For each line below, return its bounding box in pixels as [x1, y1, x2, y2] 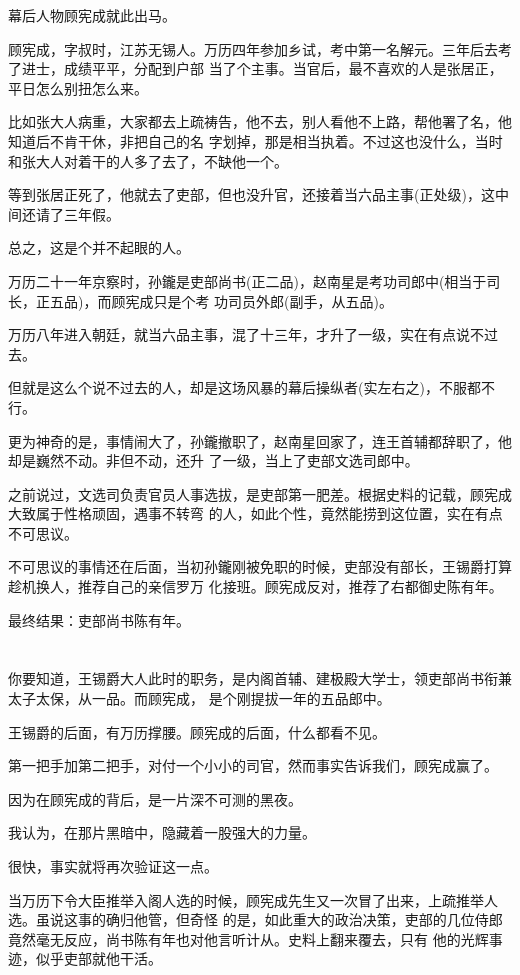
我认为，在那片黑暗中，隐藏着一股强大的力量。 [8, 822, 316, 843]
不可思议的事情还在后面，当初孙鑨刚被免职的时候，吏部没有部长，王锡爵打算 [8, 556, 512, 577]
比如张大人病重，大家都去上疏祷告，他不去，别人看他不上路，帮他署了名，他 [8, 111, 512, 132]
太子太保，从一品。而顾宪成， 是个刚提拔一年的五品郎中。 [8, 688, 391, 709]
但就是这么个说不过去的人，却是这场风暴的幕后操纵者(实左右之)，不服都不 [8, 377, 495, 398]
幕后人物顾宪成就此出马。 [8, 5, 176, 25]
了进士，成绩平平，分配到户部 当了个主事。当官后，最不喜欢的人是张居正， [8, 58, 503, 79]
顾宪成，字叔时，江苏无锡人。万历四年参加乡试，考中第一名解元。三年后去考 [8, 38, 512, 59]
